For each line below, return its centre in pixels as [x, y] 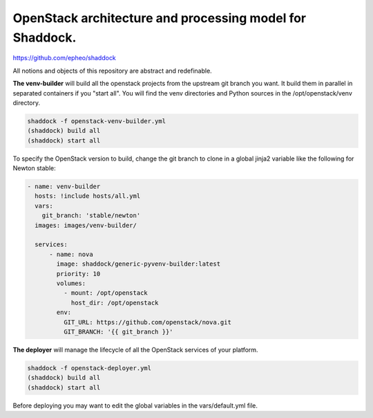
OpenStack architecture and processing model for [160, 18]
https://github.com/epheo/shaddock [65, 58]
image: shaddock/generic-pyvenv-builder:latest [138, 264]
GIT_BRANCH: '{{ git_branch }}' [118, 331]
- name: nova [71, 254]
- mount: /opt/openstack [105, 293]
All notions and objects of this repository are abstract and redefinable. [112, 71]
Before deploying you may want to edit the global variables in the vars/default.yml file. [135, 406]
